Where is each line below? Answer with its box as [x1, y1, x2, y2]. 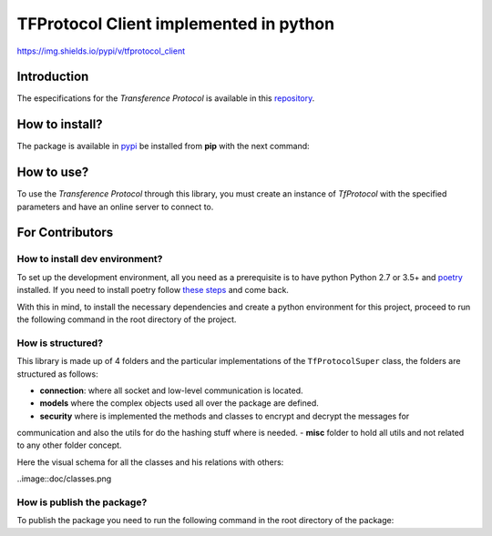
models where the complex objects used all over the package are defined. [39, 398, 319, 409]
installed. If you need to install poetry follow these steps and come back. [16, 285, 289, 296]
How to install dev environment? [16, 253, 163, 266]
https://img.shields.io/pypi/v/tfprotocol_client [16, 46, 186, 56]
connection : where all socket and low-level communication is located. [39, 385, 304, 396]
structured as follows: [16, 369, 99, 379]
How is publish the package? [16, 496, 148, 509]
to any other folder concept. [16, 440, 122, 450]
